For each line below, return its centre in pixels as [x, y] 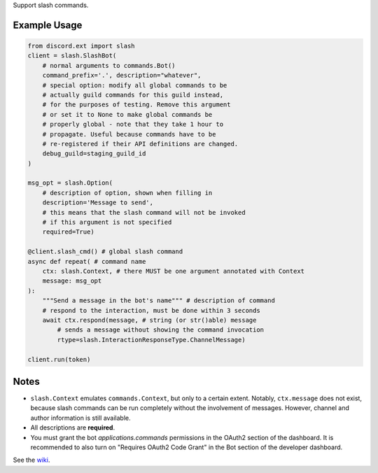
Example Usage [48, 25]
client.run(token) [59, 359]
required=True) [68, 232]
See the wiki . [31, 460]
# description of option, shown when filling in [127, 193]
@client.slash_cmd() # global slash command [105, 252]
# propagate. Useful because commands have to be [129, 134]
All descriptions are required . [73, 428]
